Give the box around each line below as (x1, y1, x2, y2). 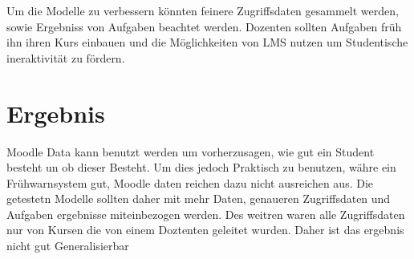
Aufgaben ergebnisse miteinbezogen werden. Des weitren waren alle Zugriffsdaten (6, 205, 405, 222)
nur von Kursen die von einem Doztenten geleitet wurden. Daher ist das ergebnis (6, 221, 404, 238)
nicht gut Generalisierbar (6, 237, 129, 254)
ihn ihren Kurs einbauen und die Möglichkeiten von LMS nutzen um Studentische (6, 34, 408, 51)
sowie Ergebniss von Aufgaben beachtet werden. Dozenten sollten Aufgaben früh (6, 18, 402, 34)
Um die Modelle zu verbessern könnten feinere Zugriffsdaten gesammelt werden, (6, 2, 399, 18)
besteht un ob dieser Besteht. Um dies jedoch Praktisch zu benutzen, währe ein (6, 159, 396, 176)
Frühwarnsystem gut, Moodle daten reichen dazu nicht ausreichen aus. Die (6, 174, 374, 191)
